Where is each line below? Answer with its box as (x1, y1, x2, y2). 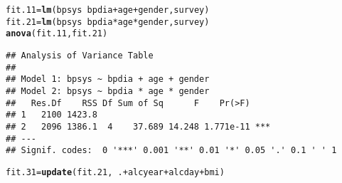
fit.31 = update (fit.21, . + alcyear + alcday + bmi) (6, 167, 225, 177)
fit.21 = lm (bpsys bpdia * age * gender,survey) (6, 16, 210, 27)
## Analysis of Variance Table (6, 50, 154, 61)
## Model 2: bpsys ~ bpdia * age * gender (6, 85, 210, 96)
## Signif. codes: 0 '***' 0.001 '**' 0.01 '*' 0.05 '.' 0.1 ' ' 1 (6, 145, 337, 156)
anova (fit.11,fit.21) (6, 28, 108, 39)
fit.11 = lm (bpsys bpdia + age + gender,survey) (6, 5, 210, 15)
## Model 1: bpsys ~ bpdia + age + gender (6, 74, 210, 85)
